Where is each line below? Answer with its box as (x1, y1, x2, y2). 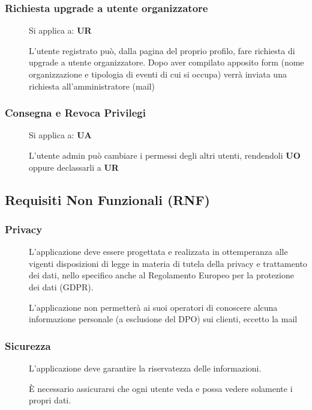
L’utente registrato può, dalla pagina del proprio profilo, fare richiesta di (29, 44, 295, 57)
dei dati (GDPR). (29, 280, 94, 293)
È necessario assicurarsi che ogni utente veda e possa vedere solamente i (29, 382, 293, 394)
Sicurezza (5, 338, 51, 353)
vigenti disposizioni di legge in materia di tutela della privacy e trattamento (29, 257, 307, 269)
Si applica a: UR (29, 24, 92, 37)
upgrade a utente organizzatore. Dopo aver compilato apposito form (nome (29, 56, 304, 69)
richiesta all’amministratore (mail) (29, 79, 155, 92)
